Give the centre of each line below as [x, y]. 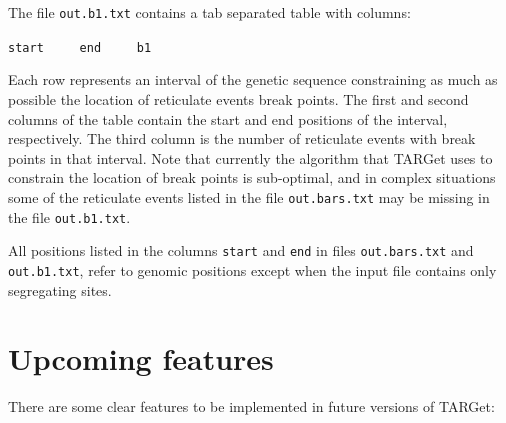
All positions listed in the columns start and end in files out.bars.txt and [241, 250]
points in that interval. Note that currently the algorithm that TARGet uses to [250, 157]
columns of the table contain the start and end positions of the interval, [228, 118]
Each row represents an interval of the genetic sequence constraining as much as [253, 79]
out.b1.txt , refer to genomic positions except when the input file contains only [252, 269]
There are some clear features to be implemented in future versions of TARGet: [251, 406]
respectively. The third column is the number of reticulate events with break [242, 138]
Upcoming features [141, 358]
